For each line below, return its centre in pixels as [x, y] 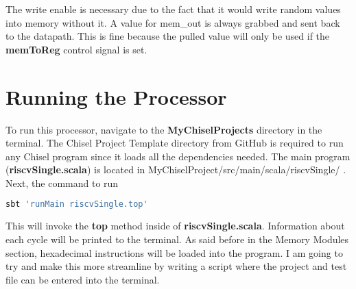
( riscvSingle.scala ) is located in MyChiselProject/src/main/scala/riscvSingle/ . [176, 169]
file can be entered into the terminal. [83, 279]
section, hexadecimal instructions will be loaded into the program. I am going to [174, 252]
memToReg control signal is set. [76, 49]
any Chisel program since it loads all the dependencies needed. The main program [178, 156]
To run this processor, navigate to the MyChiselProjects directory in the [164, 129]
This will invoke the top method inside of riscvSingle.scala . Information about [175, 226]
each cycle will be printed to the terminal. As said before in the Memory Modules [177, 239]
